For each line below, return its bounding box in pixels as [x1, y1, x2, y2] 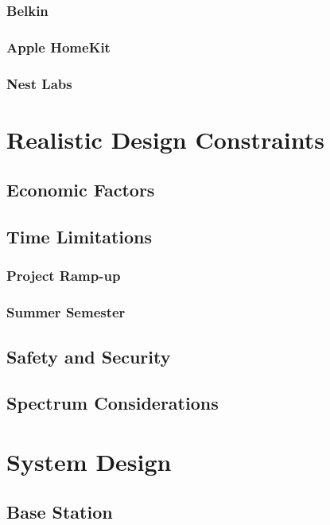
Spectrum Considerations [6, 391, 219, 415]
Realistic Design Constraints [6, 122, 325, 155]
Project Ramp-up [6, 266, 121, 286]
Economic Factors [6, 177, 155, 202]
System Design [6, 445, 172, 477]
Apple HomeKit [6, 37, 111, 56]
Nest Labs [6, 73, 72, 93]
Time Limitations [6, 224, 153, 249]
